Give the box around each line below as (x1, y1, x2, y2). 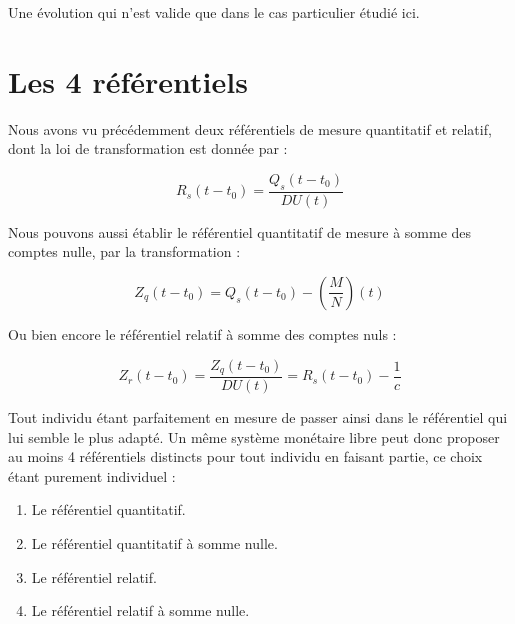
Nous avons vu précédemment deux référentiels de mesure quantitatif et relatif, (8, 118, 492, 139)
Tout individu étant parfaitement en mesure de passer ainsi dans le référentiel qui (8, 407, 508, 427)
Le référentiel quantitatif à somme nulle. (31, 532, 278, 553)
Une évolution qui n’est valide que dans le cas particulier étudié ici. (8, 2, 420, 22)
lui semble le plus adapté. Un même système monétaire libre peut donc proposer (8, 426, 500, 447)
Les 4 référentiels (8, 60, 248, 101)
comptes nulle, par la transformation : (8, 241, 241, 262)
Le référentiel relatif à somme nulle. (31, 600, 250, 621)
